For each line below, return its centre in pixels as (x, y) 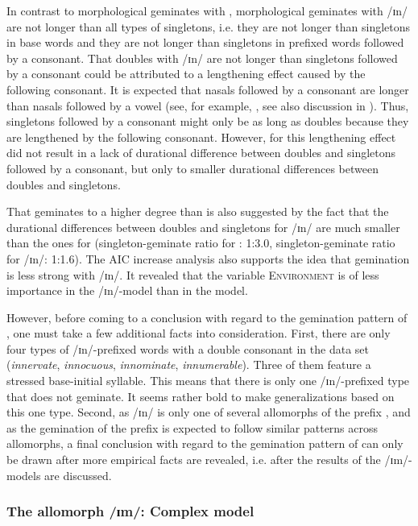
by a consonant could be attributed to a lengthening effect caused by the (186, 74)
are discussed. (78, 475)
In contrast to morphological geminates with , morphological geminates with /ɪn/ (207, 10)
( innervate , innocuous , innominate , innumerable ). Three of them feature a (189, 364)
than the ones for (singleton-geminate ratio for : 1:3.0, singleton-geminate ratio (201, 243)
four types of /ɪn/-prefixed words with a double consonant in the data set (188, 348)
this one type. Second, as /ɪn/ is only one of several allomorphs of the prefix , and (209, 412)
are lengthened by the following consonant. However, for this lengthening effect (201, 137)
